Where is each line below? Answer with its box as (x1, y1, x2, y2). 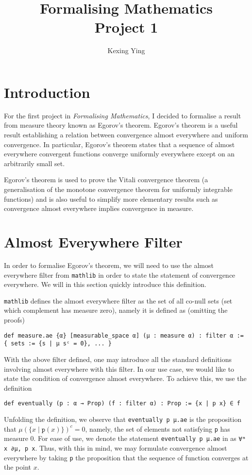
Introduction (4, 82, 90, 102)
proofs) (4, 315, 25, 324)
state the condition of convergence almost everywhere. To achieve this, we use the (4, 373, 247, 383)
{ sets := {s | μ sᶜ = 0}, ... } (4, 340, 112, 347)
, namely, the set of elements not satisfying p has (85, 423, 230, 434)
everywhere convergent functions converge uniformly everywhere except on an (4, 149, 235, 159)
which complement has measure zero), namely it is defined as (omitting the (4, 305, 228, 315)
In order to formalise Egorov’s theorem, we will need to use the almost (4, 260, 214, 270)
